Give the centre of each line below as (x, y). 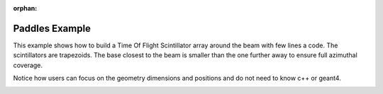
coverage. (28, 65)
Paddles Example (52, 28)
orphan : (25, 8)
